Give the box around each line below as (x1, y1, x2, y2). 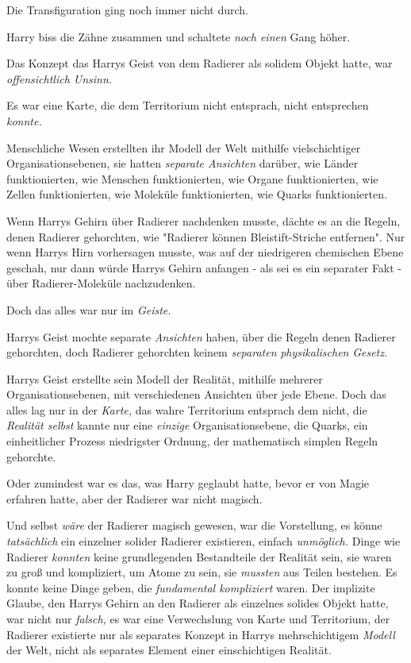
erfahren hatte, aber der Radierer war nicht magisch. (6, 490, 263, 507)
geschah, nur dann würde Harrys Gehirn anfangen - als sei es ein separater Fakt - (6, 259, 402, 276)
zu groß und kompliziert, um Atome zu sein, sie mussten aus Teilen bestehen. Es (6, 564, 398, 580)
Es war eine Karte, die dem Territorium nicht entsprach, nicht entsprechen (6, 97, 369, 114)
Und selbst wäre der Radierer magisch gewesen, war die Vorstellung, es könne (6, 517, 382, 534)
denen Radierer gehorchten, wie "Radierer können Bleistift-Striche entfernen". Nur (6, 228, 405, 245)
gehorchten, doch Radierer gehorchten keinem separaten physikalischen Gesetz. (6, 344, 388, 360)
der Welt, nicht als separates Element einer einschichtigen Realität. (6, 642, 332, 658)
